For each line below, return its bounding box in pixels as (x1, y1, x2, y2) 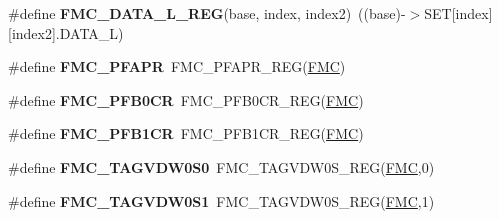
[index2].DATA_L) (8, 22, 124, 43)
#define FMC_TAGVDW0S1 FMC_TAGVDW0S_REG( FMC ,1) (8, 190, 435, 211)
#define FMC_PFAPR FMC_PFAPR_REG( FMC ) (8, 56, 346, 77)
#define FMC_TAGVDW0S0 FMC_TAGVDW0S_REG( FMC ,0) (8, 156, 435, 177)
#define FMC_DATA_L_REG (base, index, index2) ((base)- (8, 3, 406, 23)
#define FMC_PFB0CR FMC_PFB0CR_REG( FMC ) (8, 89, 364, 110)
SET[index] (424, 3, 493, 23)
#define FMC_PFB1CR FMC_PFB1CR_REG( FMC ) (8, 123, 364, 144)
